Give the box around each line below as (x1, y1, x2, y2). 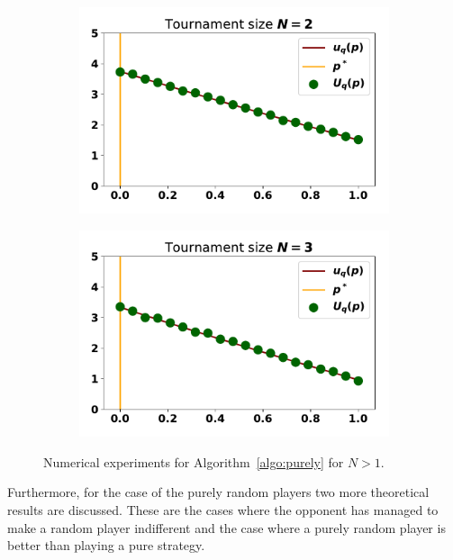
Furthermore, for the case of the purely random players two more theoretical (7, 483, 430, 501)
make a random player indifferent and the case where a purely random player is (7, 518, 446, 537)
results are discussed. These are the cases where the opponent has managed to (7, 501, 439, 519)
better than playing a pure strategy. (7, 536, 205, 555)
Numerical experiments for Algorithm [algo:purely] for (43, 452, 344, 471)
